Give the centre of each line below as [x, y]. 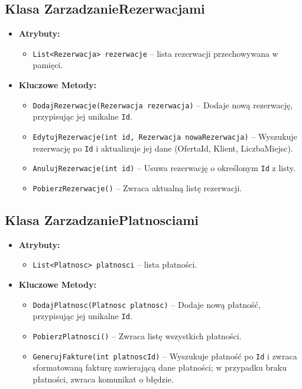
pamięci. [48, 65]
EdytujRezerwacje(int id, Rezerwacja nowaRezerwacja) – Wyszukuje [165, 136]
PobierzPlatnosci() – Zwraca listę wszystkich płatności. [137, 335]
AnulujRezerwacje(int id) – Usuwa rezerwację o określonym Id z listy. [164, 168]
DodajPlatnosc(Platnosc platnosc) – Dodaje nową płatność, [147, 304]
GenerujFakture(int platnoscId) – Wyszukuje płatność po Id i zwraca [165, 356]
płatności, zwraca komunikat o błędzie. [103, 379]
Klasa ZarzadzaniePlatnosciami [102, 219]
